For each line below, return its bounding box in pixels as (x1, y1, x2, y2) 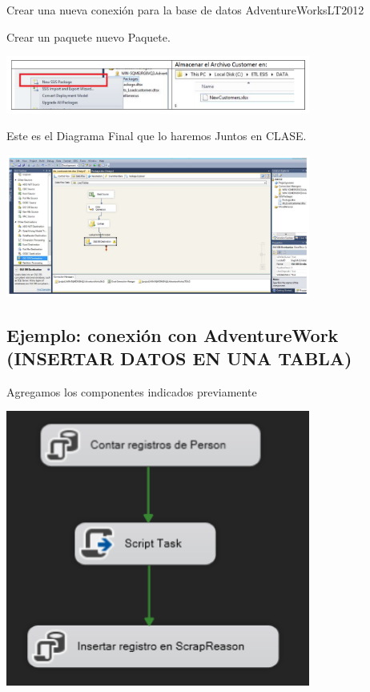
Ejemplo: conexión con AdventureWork (6, 322, 339, 347)
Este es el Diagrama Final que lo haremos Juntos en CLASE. (6, 127, 307, 144)
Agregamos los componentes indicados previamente (6, 383, 257, 400)
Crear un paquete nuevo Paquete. (6, 28, 171, 45)
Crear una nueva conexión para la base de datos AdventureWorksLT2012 (6, 2, 364, 18)
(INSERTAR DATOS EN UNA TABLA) (6, 346, 352, 371)
